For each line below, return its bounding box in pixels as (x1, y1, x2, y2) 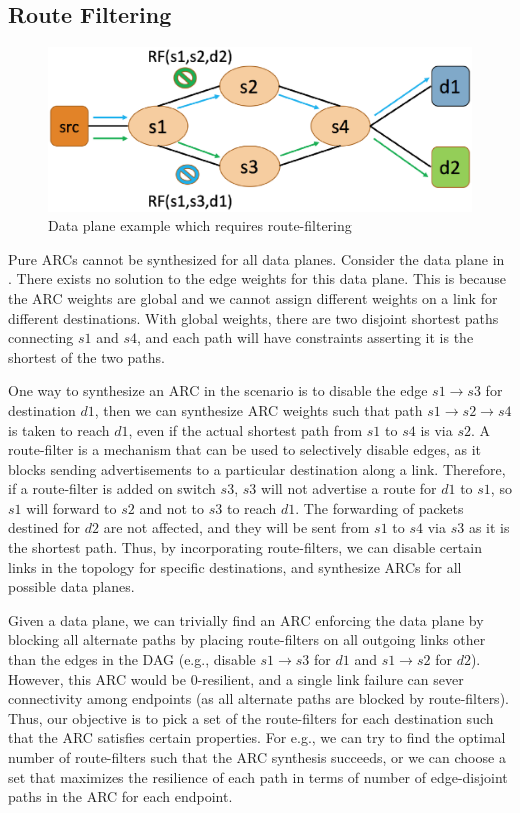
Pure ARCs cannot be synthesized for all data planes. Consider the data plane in (8, 248, 505, 269)
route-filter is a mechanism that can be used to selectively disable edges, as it (8, 439, 482, 460)
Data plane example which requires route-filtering (48, 215, 352, 236)
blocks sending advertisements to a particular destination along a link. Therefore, (8, 458, 506, 479)
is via (420, 419, 453, 440)
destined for (8, 517, 81, 538)
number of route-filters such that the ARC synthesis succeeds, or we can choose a (8, 747, 506, 768)
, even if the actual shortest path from (128, 419, 363, 440)
